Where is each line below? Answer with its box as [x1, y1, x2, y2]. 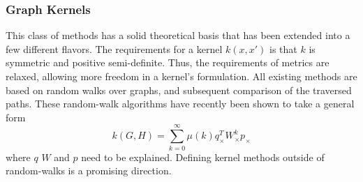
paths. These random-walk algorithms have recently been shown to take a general [6, 96, 355, 111]
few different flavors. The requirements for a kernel [6, 41, 223, 56]
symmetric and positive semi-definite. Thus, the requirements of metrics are [6, 55, 329, 70]
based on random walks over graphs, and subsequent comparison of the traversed [6, 82, 352, 97]
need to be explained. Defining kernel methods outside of [81, 149, 325, 164]
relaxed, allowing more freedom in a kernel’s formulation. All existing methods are [6, 69, 357, 83]
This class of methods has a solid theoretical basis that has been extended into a [6, 28, 350, 43]
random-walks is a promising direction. [6, 163, 172, 178]
